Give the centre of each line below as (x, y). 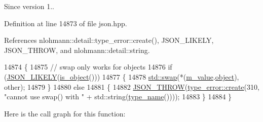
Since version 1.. (29, 6)
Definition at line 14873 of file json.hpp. (66, 23)
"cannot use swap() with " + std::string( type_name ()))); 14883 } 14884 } (118, 97)
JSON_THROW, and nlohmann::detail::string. (77, 50)
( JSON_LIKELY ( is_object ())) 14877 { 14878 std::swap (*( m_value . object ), (122, 76)
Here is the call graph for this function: (65, 113)
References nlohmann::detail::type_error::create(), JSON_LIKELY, (109, 40)
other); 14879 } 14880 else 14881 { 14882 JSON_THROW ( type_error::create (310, (132, 86)
